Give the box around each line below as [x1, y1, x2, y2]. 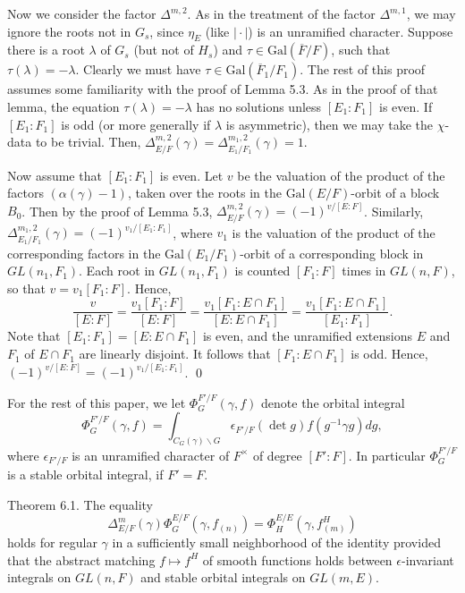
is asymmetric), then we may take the [225, 114, 433, 133]
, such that [331, 40, 391, 59]
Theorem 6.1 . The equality [7, 495, 153, 513]
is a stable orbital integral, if [7, 465, 164, 484]
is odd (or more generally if [61, 114, 211, 133]
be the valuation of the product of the [237, 165, 445, 184]
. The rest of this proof [300, 60, 426, 79]
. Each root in [79, 261, 156, 280]
